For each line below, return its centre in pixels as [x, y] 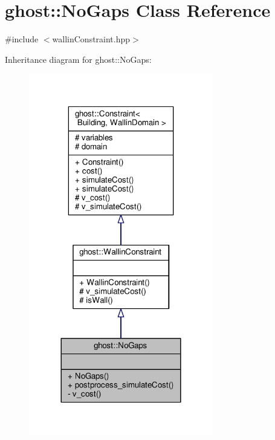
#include [22, 39]
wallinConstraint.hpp [91, 39]
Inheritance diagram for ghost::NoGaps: [78, 59]
